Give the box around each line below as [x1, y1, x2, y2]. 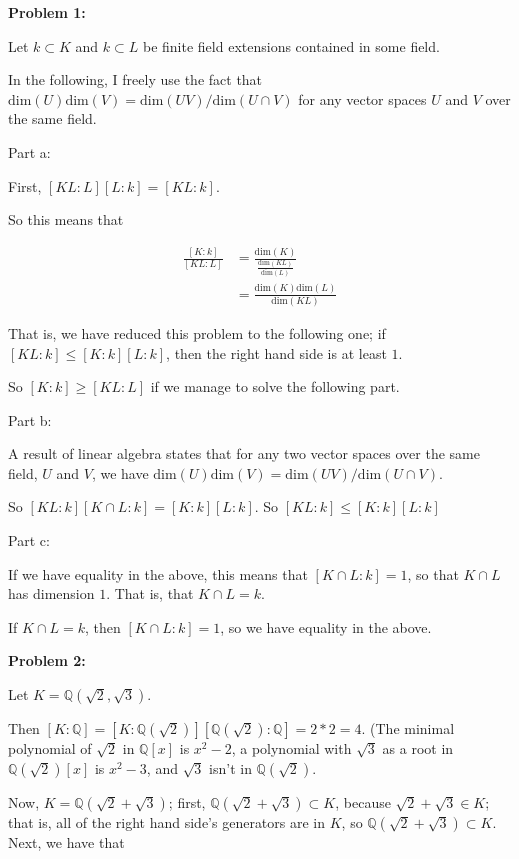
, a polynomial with [231, 738, 352, 759]
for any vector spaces [298, 88, 427, 109]
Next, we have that [8, 831, 125, 852]
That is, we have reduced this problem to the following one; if [8, 322, 386, 343]
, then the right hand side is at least [166, 342, 387, 363]
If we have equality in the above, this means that [8, 563, 308, 584]
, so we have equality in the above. [220, 616, 432, 637]
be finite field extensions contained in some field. [142, 35, 440, 56]
